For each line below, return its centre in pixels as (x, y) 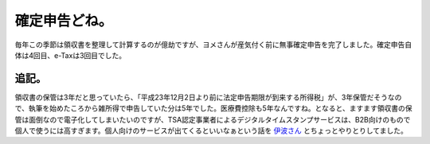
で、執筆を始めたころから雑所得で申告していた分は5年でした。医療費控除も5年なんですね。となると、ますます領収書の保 (213, 108)
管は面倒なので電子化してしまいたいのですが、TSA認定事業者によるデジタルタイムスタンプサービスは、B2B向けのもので (213, 119)
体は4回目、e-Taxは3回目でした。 (70, 55)
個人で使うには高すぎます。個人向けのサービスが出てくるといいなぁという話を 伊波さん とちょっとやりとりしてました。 (211, 130)
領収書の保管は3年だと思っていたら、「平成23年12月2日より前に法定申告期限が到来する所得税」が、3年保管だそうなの (208, 97)
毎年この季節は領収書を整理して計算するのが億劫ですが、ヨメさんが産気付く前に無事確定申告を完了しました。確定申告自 (213, 45)
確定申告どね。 (64, 21)
